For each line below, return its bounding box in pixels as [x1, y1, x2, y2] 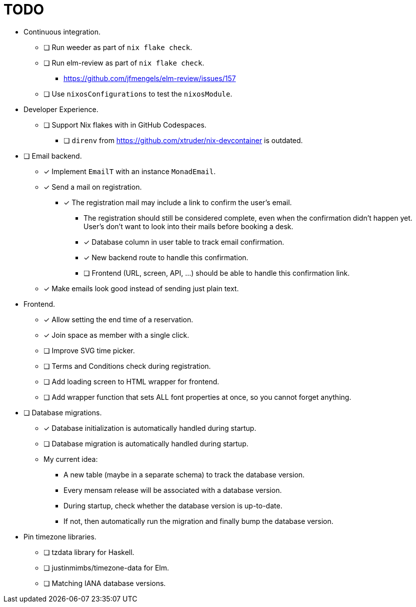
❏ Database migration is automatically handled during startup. [43, 439, 248, 448]
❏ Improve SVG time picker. [43, 346, 135, 355]
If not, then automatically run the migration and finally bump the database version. [63, 516, 333, 525]
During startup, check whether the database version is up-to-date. [63, 501, 282, 510]
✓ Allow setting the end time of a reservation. [43, 315, 193, 324]
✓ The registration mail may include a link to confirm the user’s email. [63, 198, 292, 207]
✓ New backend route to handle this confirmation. [83, 253, 248, 262]
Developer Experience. [23, 105, 98, 114]
